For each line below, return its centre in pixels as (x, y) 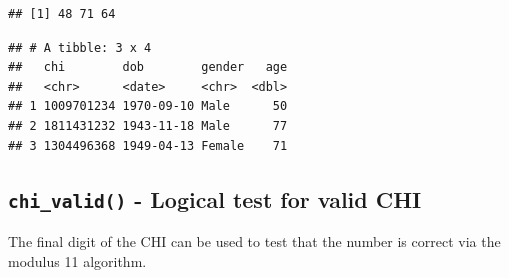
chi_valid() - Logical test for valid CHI (215, 198)
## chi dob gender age (148, 67)
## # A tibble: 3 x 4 (80, 47)
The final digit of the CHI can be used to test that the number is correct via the (254, 240)
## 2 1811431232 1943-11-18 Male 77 (148, 125)
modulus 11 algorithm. (77, 260)
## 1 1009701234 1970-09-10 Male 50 (148, 106)
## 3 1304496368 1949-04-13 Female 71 (148, 145)
